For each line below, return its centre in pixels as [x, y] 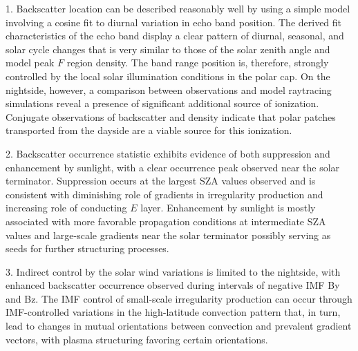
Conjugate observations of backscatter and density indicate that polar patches [171, 116]
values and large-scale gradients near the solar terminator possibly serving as [168, 235]
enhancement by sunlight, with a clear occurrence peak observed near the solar [173, 167]
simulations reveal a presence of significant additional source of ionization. [162, 103]
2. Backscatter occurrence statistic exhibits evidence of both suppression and [168, 153]
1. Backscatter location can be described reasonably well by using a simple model [178, 8]
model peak [30, 63]
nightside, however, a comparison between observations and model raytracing [169, 89]
